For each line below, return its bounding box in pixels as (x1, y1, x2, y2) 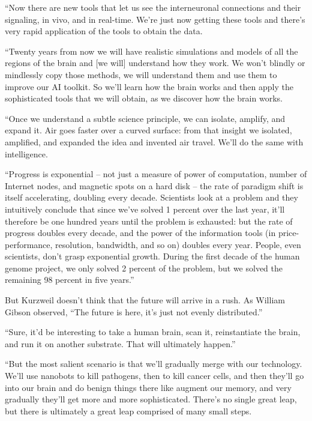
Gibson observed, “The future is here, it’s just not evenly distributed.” (5, 305, 263, 318)
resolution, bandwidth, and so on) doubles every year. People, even (55, 238, 301, 250)
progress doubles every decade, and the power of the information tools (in (5, 226, 276, 239)
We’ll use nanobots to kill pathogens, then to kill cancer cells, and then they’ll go (5, 369, 304, 382)
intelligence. (5, 147, 48, 160)
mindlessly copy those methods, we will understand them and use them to (5, 68, 277, 80)
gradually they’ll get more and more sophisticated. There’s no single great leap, (5, 393, 297, 405)
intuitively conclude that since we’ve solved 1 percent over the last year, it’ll (5, 202, 285, 215)
